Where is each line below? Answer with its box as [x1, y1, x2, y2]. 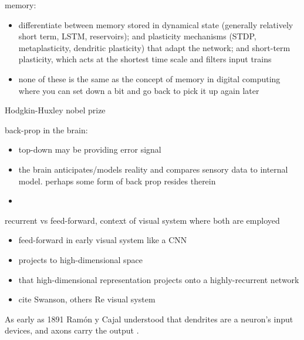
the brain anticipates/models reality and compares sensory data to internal [18, 163, 288, 175]
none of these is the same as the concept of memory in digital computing [18, 72, 281, 85]
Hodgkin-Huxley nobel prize [5, 104, 106, 116]
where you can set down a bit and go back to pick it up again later [18, 84, 259, 96]
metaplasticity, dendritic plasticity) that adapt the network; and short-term [18, 41, 291, 53]
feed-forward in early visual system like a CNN [18, 234, 187, 246]
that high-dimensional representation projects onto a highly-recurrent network [18, 273, 299, 285]
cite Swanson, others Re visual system [18, 293, 156, 305]
